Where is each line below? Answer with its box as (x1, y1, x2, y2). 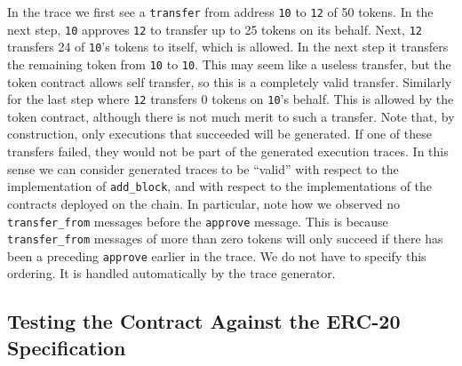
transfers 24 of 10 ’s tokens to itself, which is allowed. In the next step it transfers (7, 37, 449, 56)
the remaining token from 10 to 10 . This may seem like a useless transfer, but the (7, 54, 451, 73)
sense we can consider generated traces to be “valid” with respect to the (7, 159, 399, 178)
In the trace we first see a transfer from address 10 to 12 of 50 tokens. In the (7, 3, 434, 20)
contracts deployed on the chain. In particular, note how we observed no (7, 194, 401, 212)
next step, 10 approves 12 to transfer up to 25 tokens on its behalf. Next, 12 (7, 20, 423, 38)
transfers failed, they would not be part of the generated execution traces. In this (7, 142, 449, 161)
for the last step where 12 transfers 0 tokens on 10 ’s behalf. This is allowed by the (7, 90, 454, 108)
